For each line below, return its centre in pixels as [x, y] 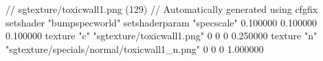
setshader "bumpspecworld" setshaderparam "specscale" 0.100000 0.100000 [161, 22]
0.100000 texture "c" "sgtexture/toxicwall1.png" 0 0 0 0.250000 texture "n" [161, 36]
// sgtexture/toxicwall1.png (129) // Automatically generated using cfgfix [162, 9]
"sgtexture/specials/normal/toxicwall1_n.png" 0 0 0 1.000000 [135, 48]
